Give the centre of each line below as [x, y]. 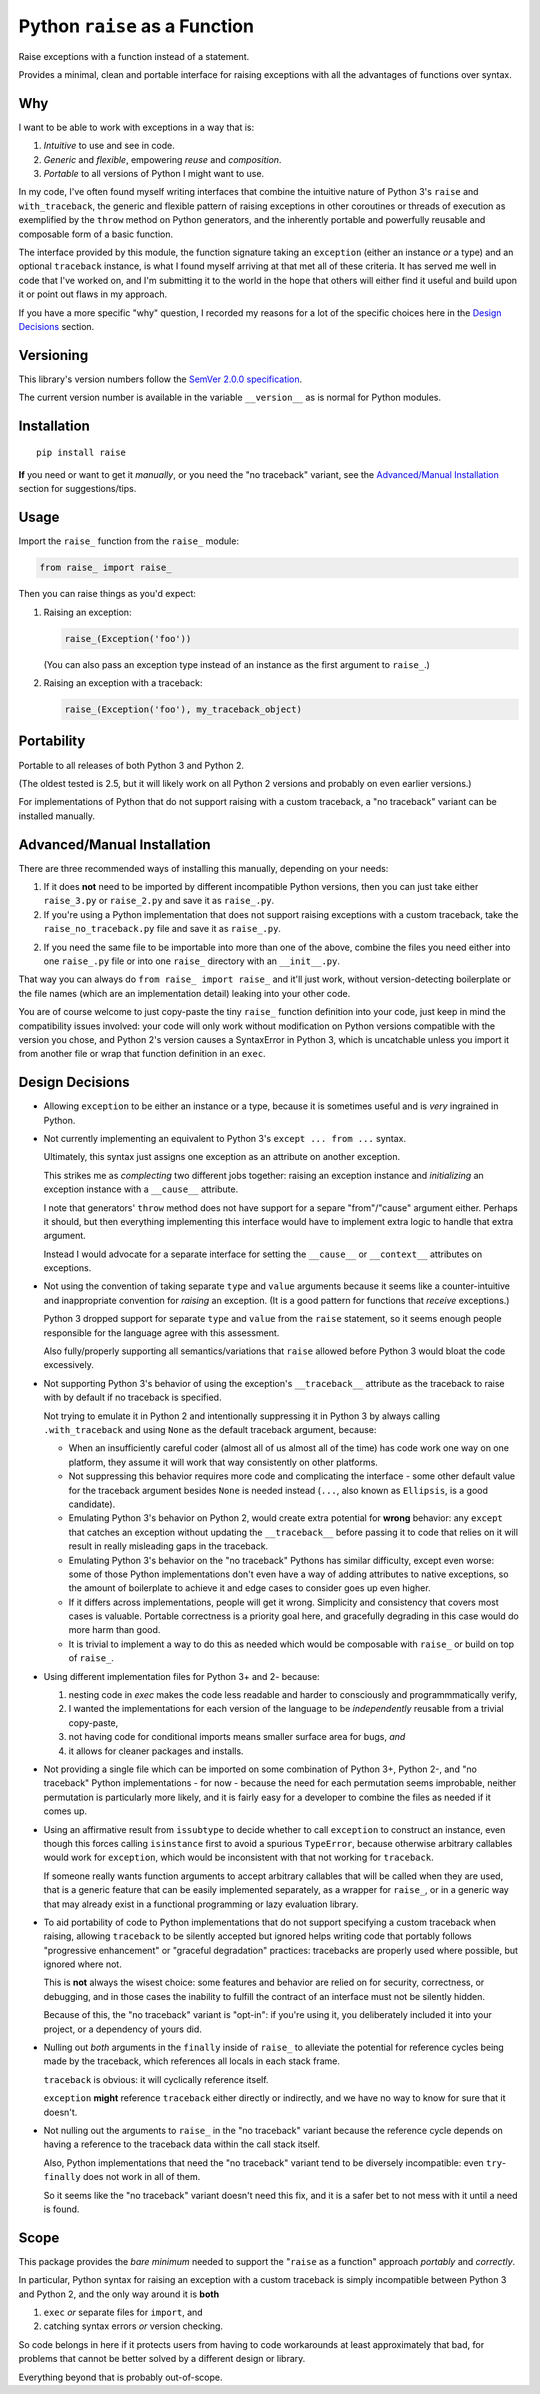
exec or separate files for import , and [123, 2312]
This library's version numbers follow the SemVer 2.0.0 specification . [160, 379]
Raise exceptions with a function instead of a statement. [134, 56]
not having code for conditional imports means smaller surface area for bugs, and [237, 1737]
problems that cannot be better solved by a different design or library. [162, 2359]
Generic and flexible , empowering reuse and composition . [162, 159]
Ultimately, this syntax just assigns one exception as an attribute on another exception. [222, 1157]
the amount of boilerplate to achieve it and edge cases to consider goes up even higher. [249, 1588]
